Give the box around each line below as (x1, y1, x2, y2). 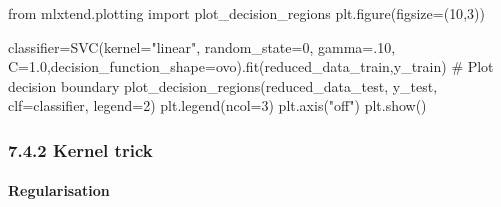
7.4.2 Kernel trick (8, 137, 153, 162)
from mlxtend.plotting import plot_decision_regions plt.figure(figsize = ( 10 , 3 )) (8, 3, 485, 23)
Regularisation (8, 180, 110, 201)
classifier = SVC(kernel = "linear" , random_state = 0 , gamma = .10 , (8, 36, 396, 57)
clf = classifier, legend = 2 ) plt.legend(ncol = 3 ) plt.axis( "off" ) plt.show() (8, 95, 427, 116)
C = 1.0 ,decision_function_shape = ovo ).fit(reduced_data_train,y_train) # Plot (8, 56, 494, 77)
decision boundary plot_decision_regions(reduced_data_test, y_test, (8, 75, 438, 96)
